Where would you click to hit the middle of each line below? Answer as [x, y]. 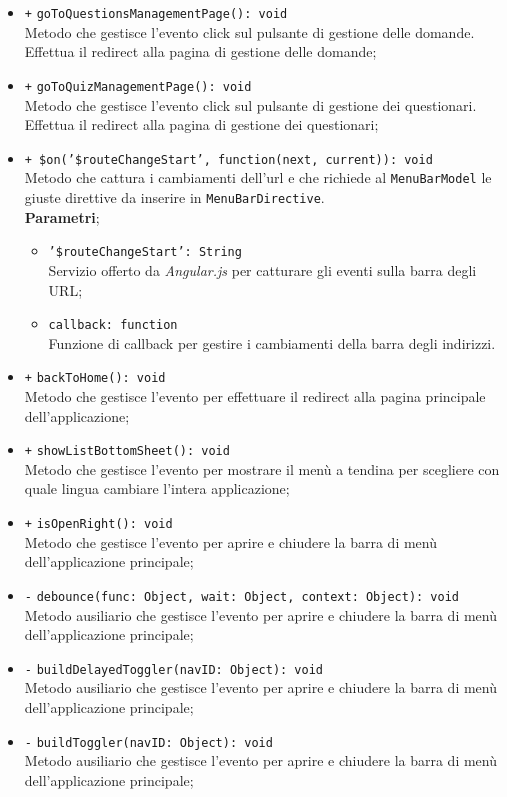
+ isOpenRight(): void [98, 524]
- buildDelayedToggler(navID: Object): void [173, 669]
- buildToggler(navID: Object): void [148, 742]
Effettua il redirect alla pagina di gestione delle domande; [200, 51]
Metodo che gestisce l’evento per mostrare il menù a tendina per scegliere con [262, 468]
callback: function [113, 325]
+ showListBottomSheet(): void [127, 451]
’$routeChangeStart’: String [145, 252]
